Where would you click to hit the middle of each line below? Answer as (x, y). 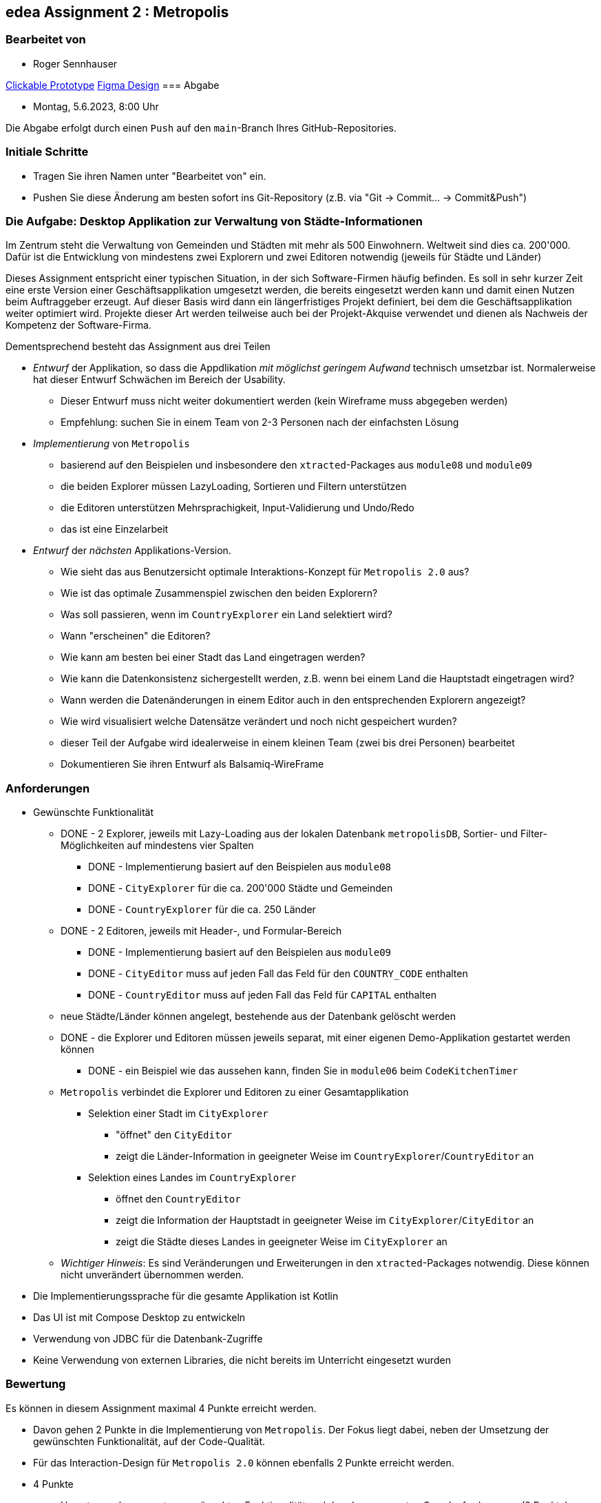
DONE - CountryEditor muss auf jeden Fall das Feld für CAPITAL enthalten (262, 995)
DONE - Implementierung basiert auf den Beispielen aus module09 (240, 952)
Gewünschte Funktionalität (93, 812)
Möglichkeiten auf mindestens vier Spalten (157, 846)
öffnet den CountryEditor (178, 1199)
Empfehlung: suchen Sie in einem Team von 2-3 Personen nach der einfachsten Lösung (260, 422)
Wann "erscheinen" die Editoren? (136, 636)
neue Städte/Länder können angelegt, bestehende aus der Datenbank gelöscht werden (258, 1016)
